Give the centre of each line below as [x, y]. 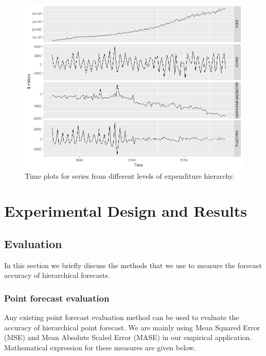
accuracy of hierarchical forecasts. [57, 275]
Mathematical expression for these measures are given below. [100, 348]
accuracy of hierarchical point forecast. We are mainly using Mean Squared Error [132, 327]
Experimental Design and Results [126, 211]
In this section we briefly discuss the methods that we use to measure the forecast [133, 265]
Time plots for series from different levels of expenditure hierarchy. [130, 175]
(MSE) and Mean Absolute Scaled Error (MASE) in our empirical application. [128, 337]
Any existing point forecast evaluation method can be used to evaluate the [122, 317]
